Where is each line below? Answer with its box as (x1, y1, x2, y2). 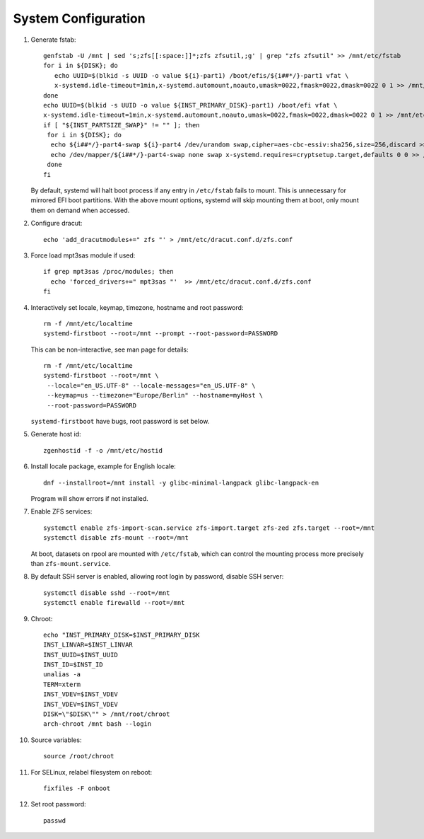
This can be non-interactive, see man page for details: (30, 345, 189, 354)
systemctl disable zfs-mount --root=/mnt (43, 534, 189, 542)
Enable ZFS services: (30, 507, 93, 516)
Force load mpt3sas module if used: (30, 251, 136, 260)
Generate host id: (30, 430, 81, 439)
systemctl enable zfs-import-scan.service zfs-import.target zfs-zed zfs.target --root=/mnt (43, 523, 375, 532)
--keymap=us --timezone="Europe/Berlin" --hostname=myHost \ (47, 391, 264, 400)
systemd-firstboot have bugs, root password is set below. (30, 417, 210, 426)
